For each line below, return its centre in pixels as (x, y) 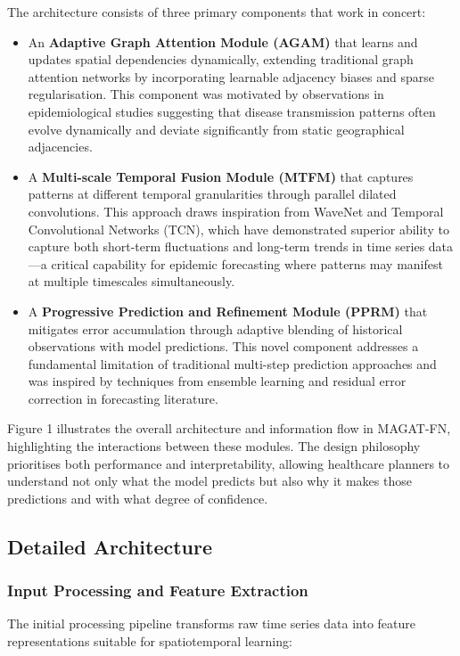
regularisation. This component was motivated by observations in (206, 94)
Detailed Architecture (110, 546)
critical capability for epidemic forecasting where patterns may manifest (247, 263)
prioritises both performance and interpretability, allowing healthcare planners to (229, 463)
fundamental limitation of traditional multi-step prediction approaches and (232, 363)
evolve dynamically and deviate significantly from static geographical (216, 129)
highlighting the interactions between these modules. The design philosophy (214, 446)
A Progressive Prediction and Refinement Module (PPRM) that (228, 311)
